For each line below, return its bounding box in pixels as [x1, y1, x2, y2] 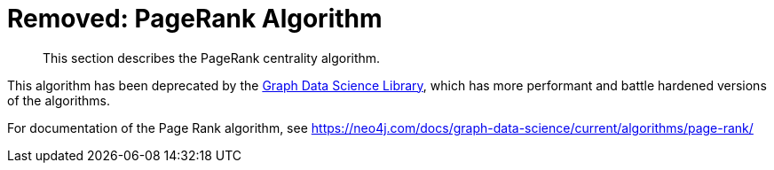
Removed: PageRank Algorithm [7, 4, 383, 34]
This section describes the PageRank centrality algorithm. [43, 50, 381, 66]
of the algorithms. [7, 92, 111, 108]
